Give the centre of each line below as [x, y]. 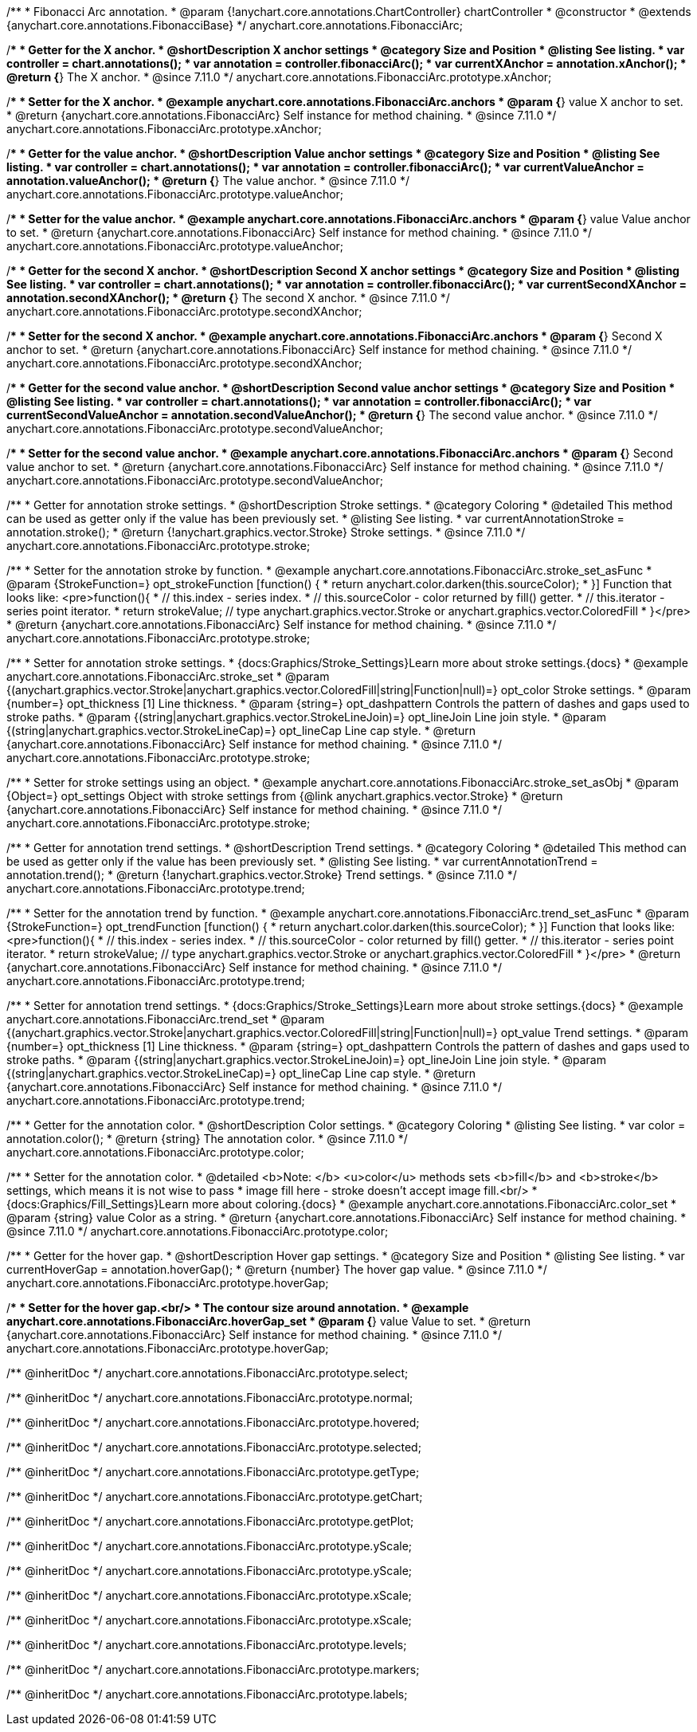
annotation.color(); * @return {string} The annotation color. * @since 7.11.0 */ [207, 1139]
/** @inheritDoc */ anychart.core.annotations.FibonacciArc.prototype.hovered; [213, 1422]
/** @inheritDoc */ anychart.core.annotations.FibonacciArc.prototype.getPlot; [210, 1521]
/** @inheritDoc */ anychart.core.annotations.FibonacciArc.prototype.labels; [207, 1694]
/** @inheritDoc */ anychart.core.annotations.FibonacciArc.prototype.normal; [210, 1398]
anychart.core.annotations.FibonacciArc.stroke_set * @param [168, 676]
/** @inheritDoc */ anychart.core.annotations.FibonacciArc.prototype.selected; [214, 1447]
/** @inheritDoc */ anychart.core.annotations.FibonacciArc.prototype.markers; [213, 1669]
